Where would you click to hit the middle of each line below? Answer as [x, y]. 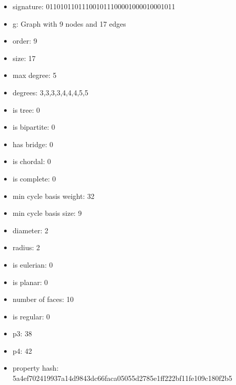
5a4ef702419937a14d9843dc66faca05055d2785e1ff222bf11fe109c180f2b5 [122, 378]
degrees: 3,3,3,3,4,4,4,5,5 [50, 92]
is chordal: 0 [32, 161]
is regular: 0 [31, 316]
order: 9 [25, 41]
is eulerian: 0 [33, 264]
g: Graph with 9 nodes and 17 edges [69, 23]
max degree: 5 [34, 75]
